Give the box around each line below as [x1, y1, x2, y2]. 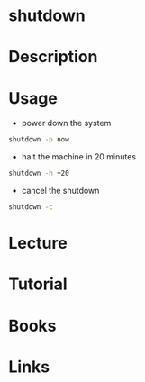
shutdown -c [8, 203, 53, 212]
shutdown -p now [8, 135, 69, 144]
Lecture [8, 233, 68, 253]
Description [8, 47, 98, 68]
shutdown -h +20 [8, 168, 69, 178]
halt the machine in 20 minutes [21, 151, 137, 162]
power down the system [21, 118, 112, 129]
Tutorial [8, 274, 68, 295]
